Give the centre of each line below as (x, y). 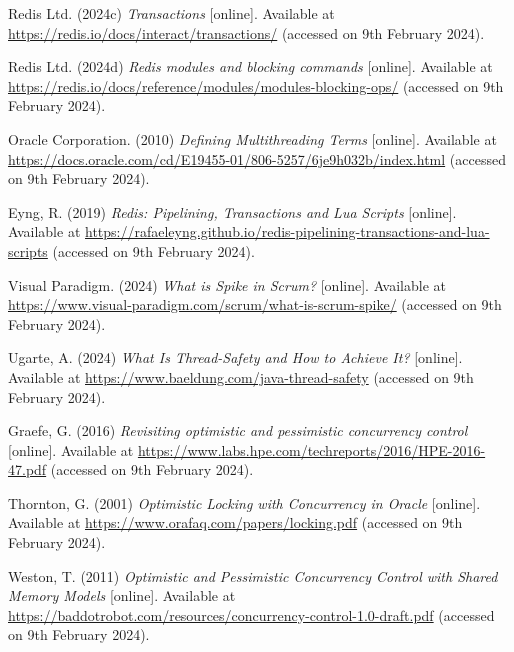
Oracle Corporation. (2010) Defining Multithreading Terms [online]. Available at (252, 138)
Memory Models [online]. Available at (122, 595)
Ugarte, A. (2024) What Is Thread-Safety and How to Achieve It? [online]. (235, 357)
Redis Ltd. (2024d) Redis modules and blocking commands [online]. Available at (250, 66)
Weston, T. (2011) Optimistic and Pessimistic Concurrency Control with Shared (253, 575)
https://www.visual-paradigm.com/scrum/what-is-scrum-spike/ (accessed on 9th (255, 304)
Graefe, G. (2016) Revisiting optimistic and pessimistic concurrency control (238, 430)
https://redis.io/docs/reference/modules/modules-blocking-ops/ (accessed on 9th (256, 85)
